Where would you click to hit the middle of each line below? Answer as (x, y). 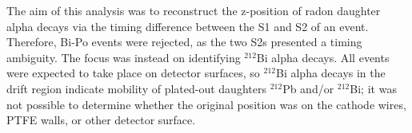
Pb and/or (308, 88)
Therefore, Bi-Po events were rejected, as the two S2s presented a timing (184, 42)
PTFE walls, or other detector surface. (101, 120)
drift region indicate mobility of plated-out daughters (136, 88)
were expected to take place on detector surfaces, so (133, 73)
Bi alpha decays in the (330, 73)
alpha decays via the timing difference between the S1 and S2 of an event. (188, 26)
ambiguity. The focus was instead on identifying (124, 57)
